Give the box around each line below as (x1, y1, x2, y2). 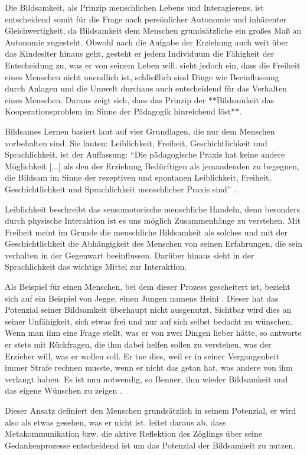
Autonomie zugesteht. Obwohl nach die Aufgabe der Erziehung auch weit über (5, 35, 289, 48)
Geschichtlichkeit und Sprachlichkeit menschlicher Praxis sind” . (5, 182, 236, 195)
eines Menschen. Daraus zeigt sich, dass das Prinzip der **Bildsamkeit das (5, 93, 274, 106)
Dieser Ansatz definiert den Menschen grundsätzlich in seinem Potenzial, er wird (5, 404, 296, 416)
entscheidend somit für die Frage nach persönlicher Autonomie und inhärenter (5, 12, 287, 25)
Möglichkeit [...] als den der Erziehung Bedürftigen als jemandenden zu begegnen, (5, 159, 299, 172)
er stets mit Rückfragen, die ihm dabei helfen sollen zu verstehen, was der (5, 338, 272, 351)
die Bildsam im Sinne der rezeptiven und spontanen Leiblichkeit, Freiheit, (5, 171, 272, 184)
